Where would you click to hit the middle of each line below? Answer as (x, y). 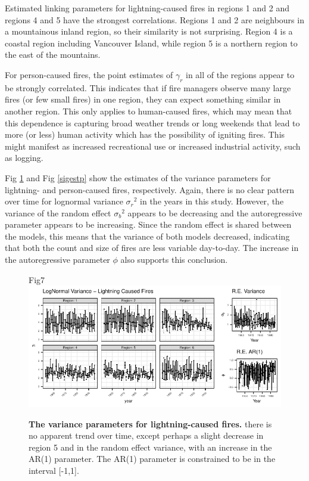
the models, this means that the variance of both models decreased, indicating (147, 236)
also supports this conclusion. (174, 260)
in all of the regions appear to (240, 74)
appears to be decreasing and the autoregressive (215, 212)
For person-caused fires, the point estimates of (89, 74)
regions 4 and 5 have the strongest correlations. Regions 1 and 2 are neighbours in (154, 19)
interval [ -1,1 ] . (54, 471)
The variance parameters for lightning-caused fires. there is (150, 423)
